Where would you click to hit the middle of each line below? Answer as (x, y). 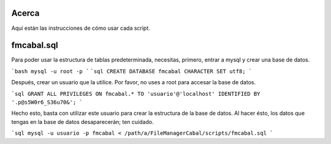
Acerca (25, 13)
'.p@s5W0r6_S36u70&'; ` (47, 102)
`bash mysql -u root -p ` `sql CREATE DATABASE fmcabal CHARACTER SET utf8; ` (132, 71)
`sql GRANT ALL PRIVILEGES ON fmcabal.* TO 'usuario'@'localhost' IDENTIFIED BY (136, 94)
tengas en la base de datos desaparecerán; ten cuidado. (82, 121)
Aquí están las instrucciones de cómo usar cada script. (81, 28)
